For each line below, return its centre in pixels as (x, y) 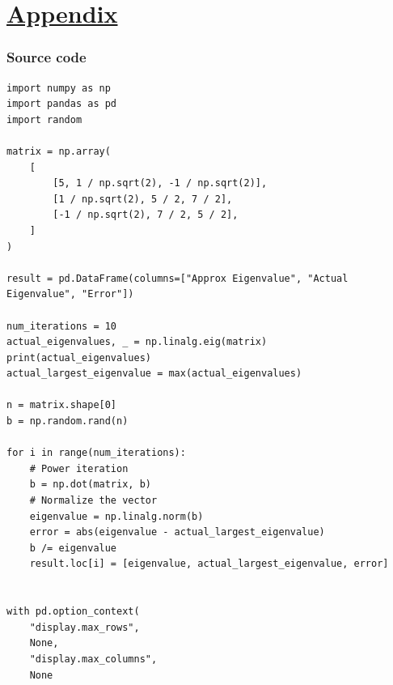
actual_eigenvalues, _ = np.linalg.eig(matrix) (137, 342)
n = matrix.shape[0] (62, 405)
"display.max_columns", (93, 659)
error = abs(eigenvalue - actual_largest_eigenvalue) (177, 532)
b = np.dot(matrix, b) (90, 485)
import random (44, 119)
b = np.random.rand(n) (68, 421)
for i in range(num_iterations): (96, 453)
